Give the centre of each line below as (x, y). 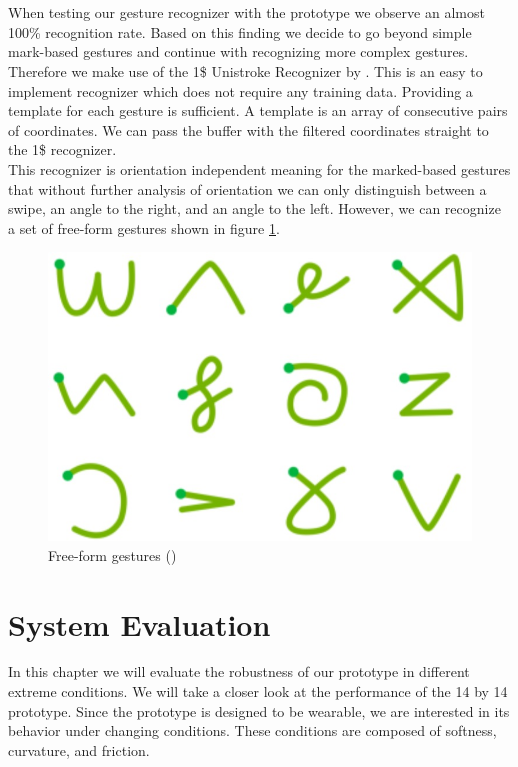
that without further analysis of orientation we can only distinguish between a (247, 188)
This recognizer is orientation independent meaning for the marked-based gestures (259, 168)
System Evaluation (139, 623)
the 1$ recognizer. (62, 149)
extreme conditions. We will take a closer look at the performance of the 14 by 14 (258, 691)
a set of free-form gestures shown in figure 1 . (144, 227)
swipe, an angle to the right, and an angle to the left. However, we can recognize (254, 208)
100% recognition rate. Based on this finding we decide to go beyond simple (240, 31)
